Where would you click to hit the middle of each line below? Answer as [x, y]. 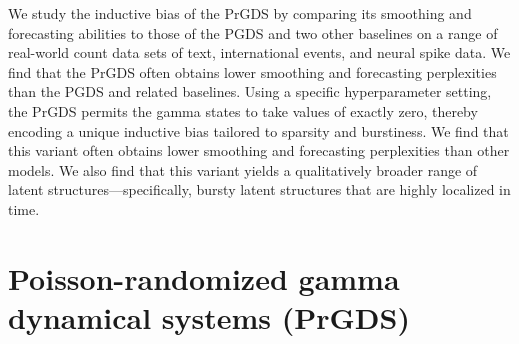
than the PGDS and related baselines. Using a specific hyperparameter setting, [250, 91]
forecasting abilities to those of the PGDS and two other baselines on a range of [253, 32]
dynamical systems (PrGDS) [209, 316]
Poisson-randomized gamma [204, 277]
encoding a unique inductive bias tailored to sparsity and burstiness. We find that [258, 130]
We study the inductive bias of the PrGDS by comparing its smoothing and [240, 13]
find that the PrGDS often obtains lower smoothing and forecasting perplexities [252, 71]
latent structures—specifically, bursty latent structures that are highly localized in [259, 189]
